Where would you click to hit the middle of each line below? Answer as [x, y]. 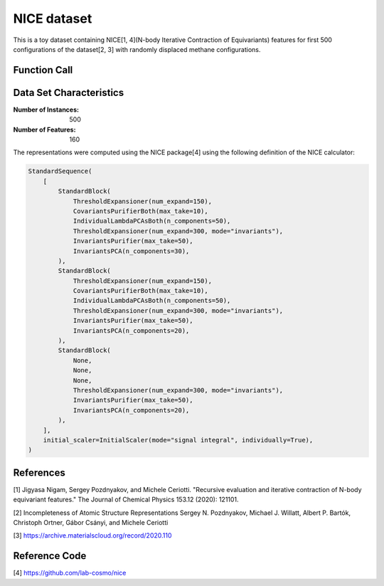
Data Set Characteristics [69, 92]
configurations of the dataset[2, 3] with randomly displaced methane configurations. [137, 49]
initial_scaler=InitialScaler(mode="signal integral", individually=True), [178, 440]
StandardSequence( [60, 171]
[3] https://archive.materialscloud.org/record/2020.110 [92, 536]
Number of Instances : [46, 110]
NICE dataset [53, 18]
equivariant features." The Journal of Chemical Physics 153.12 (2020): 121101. [126, 500]
